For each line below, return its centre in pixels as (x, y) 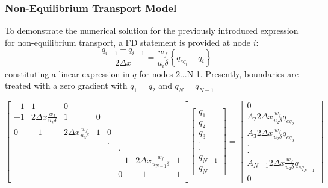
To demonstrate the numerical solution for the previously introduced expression (152, 30)
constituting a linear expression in (67, 73)
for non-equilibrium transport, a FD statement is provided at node (128, 42)
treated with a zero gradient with (66, 85)
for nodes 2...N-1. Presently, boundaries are (219, 73)
